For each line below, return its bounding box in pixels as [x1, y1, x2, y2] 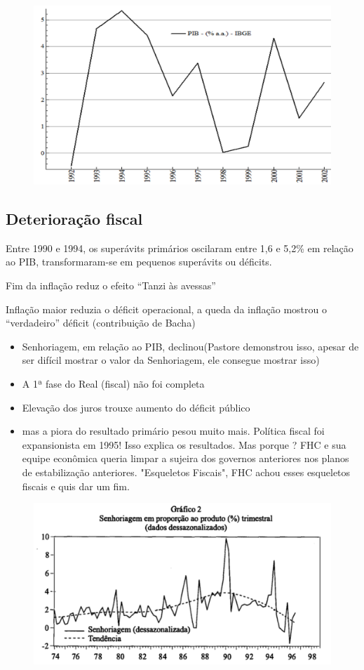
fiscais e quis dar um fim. [22, 478, 130, 493]
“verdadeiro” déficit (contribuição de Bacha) [6, 315, 196, 330]
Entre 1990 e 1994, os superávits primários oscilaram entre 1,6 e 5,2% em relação [6, 240, 353, 255]
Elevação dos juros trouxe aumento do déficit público [22, 400, 250, 414]
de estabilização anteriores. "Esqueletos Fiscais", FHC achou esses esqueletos [22, 464, 351, 479]
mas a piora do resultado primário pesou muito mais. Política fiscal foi [22, 423, 325, 438]
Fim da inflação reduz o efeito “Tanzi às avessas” [6, 278, 216, 293]
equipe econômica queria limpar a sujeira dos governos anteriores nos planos [22, 451, 349, 466]
